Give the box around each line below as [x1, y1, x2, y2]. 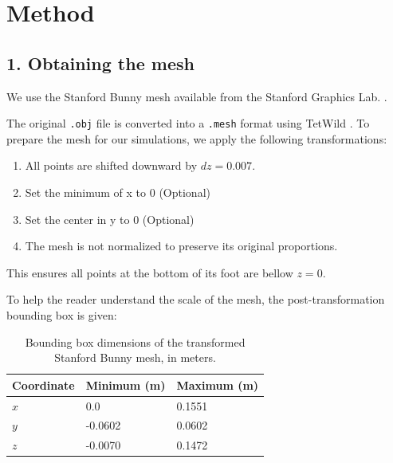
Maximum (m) [176, 376, 259, 393]
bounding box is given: [6, 306, 117, 323]
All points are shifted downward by [25, 157, 198, 174]
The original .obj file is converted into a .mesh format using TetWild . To [6, 115, 370, 131]
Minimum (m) [85, 376, 166, 393]
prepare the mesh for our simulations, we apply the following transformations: [6, 130, 387, 147]
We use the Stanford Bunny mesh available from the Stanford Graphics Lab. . [6, 88, 387, 104]
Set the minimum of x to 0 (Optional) [25, 184, 210, 201]
